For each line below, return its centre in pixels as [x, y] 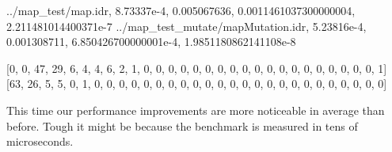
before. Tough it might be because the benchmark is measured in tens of [182, 125]
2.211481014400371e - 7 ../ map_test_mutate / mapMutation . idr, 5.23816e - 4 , [186, 26]
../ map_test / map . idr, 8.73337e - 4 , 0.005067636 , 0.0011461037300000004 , [181, 10]
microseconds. [40, 141]
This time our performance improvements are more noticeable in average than [196, 110]
